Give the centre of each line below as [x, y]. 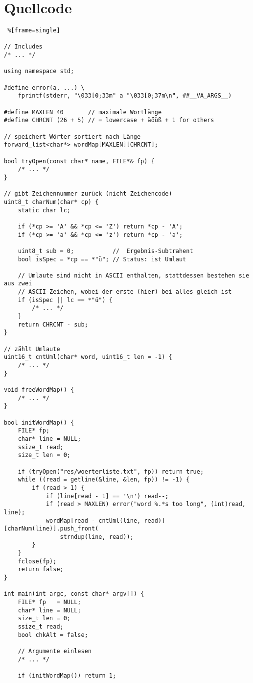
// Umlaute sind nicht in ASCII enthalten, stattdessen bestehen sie [134, 275]
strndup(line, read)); [97, 537]
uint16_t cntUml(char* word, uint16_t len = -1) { [88, 357]
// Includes [23, 47]
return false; [41, 569]
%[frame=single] [34, 31]
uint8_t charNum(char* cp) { [51, 202]
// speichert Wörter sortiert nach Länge [72, 137]
